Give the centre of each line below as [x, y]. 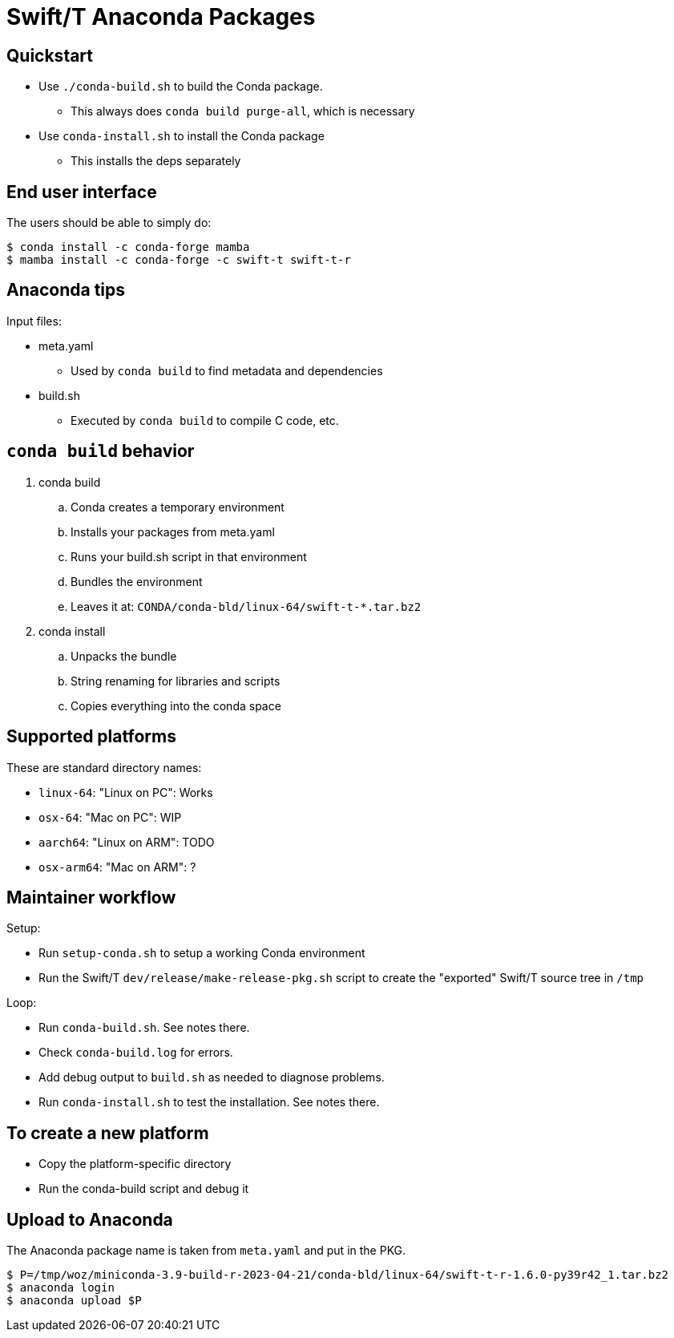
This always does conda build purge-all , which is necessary [243, 111]
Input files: [34, 321]
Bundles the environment [137, 581]
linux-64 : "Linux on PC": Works [126, 792]
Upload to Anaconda [90, 1219]
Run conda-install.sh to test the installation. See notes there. [209, 1102]
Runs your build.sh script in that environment [189, 556]
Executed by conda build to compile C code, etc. [205, 420]
